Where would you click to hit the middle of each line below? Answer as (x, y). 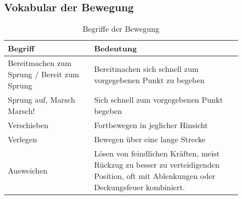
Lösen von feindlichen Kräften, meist (157, 154)
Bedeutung (115, 48)
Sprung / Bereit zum (44, 74)
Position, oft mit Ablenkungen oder (155, 176)
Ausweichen (28, 170)
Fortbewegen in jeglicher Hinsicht (151, 125)
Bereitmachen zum (40, 63)
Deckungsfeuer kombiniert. (140, 187)
